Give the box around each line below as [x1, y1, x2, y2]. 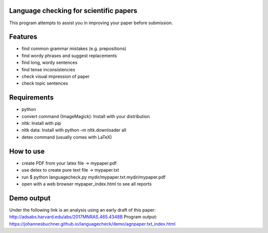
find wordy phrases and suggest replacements [21, 53, 117, 58]
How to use [9, 147, 45, 156]
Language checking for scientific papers [9, 6, 137, 15]
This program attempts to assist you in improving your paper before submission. [9, 20, 173, 26]
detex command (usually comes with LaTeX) [21, 134, 112, 140]
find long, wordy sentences [21, 59, 78, 65]
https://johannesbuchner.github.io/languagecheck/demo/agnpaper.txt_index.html [9, 221, 176, 227]
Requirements [9, 93, 54, 102]
